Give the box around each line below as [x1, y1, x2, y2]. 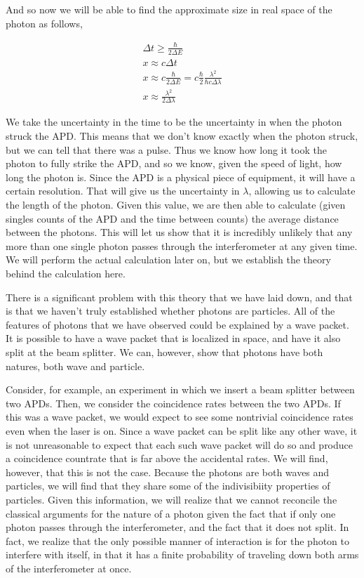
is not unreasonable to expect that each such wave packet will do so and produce [6, 437, 353, 452]
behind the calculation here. [6, 266, 126, 280]
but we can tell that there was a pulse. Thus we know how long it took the [6, 142, 327, 157]
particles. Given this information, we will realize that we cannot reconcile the [6, 492, 337, 506]
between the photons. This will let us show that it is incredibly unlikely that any [6, 225, 353, 239]
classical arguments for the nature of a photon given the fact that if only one [6, 506, 336, 520]
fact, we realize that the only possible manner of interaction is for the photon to [6, 533, 349, 548]
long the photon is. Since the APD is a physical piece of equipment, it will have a [6, 169, 356, 184]
